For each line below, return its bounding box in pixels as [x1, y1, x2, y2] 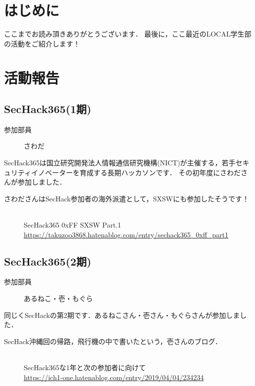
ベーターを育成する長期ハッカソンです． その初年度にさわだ [45, 167, 241, 177]
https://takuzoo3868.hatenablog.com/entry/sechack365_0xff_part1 [24, 229, 229, 239]
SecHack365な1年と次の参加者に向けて [24, 362, 146, 372]
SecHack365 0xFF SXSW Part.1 [24, 220, 122, 230]
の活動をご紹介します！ [4, 38, 80, 48]
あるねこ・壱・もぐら [24, 293, 93, 304]
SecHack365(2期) [4, 253, 91, 269]
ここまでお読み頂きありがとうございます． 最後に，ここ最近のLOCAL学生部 [4, 29, 252, 39]
